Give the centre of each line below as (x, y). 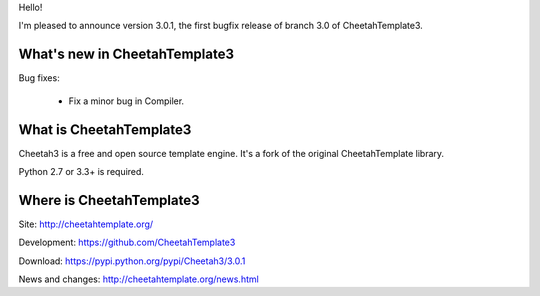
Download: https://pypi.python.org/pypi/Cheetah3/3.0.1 (132, 261)
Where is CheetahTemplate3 (109, 200)
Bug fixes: (39, 78)
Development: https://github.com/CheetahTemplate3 (127, 242)
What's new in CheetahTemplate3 (126, 54)
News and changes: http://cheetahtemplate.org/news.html (138, 279)
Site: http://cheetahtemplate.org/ (86, 224)
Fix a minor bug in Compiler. (126, 101)
